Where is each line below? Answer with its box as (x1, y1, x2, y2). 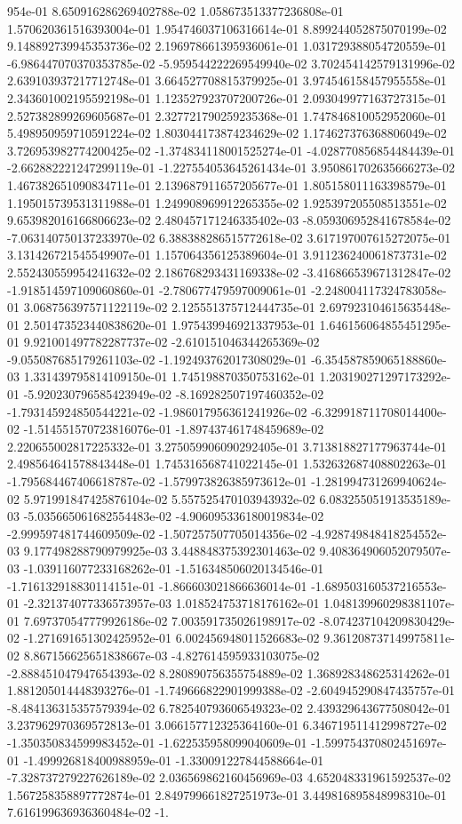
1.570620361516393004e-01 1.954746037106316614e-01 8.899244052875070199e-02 (7, 19, 447, 37)
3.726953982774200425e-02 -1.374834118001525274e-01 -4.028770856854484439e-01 (7, 140, 455, 159)
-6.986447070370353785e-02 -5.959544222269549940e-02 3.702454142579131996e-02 (7, 53, 455, 72)
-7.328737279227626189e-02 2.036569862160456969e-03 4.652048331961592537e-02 (7, 768, 451, 787)
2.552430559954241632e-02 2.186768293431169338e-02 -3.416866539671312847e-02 (7, 262, 451, 281)
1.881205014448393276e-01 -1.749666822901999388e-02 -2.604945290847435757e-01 (7, 681, 455, 700)
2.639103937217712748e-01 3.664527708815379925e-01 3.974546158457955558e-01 (7, 71, 447, 90)
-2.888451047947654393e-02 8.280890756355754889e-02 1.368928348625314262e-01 (7, 663, 451, 682)
